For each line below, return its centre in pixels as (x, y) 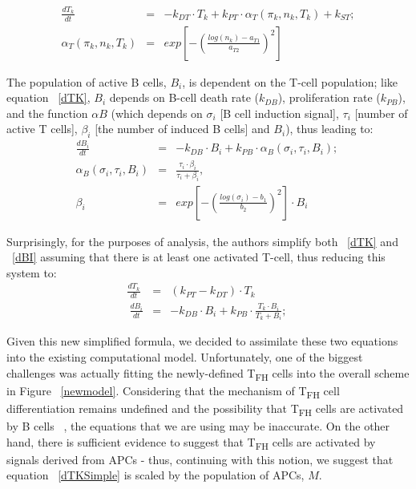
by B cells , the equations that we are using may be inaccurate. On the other (198, 425)
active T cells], (42, 129)
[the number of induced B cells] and (182, 129)
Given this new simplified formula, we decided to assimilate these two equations (202, 341)
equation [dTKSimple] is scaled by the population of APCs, (155, 475)
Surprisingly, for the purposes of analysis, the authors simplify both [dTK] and (202, 241)
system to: (32, 272)
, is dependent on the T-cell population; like (290, 81)
